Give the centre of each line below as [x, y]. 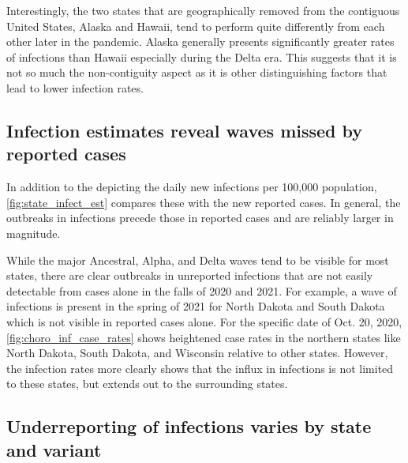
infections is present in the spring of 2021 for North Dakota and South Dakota [196, 306]
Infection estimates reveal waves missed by [185, 130]
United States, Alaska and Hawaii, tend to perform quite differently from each [196, 26]
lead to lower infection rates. [75, 87]
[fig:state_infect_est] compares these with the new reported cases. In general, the [204, 202]
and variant [54, 449]
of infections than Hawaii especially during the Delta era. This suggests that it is [202, 56]
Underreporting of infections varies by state [189, 426]
